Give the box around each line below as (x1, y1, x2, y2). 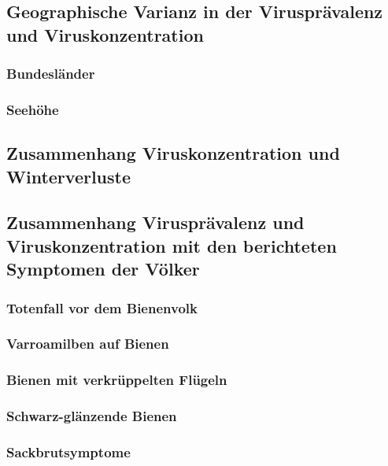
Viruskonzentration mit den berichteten (6, 233, 337, 257)
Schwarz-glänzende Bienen (6, 406, 177, 426)
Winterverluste (6, 164, 131, 188)
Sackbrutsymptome (6, 442, 131, 461)
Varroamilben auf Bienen (6, 334, 169, 353)
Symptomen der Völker (6, 257, 200, 281)
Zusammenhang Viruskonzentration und (6, 141, 340, 165)
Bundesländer (6, 64, 95, 83)
